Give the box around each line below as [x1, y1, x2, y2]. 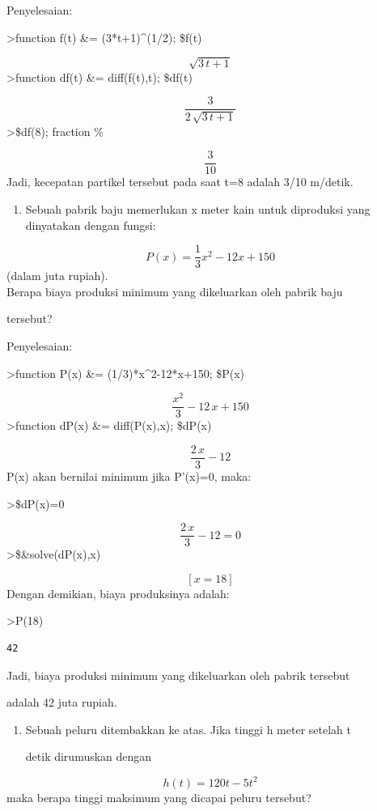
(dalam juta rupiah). [6, 267, 108, 284]
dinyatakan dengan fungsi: [25, 216, 156, 233]
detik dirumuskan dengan [25, 748, 152, 765]
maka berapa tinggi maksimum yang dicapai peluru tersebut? [6, 788, 311, 805]
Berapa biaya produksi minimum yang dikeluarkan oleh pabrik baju [6, 282, 343, 299]
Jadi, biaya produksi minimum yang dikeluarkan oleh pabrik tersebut [6, 666, 350, 683]
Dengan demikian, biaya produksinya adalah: [6, 584, 230, 601]
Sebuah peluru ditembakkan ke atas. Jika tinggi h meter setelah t [25, 720, 351, 737]
